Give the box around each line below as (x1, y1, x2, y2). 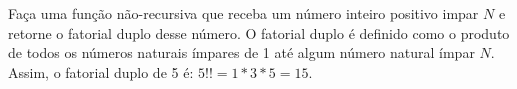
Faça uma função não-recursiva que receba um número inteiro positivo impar (8, 3, 479, 23)
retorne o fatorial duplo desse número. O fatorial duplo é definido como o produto (8, 22, 510, 43)
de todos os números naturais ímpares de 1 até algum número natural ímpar (8, 42, 475, 63)
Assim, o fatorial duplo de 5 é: (8, 61, 194, 82)
